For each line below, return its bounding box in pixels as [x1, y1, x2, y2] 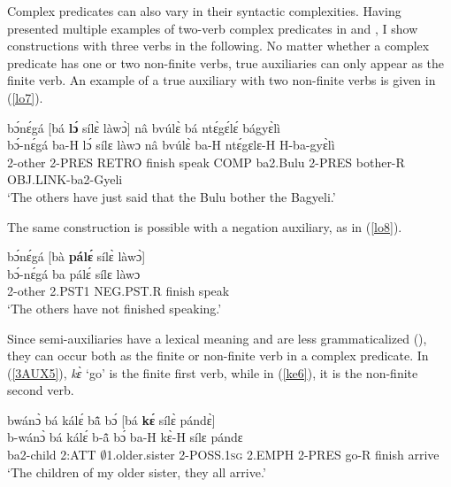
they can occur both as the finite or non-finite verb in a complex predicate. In [7, 346, 429, 365]
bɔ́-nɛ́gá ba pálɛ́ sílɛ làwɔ [7, 264, 141, 282]
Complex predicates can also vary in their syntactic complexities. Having [7, 2, 401, 19]
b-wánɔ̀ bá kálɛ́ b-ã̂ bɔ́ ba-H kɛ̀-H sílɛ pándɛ [7, 428, 243, 446]
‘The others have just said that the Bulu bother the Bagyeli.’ [7, 187, 336, 205]
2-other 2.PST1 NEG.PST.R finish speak [7, 282, 230, 300]
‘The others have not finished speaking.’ [7, 298, 222, 317]
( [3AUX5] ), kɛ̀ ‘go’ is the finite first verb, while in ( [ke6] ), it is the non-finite [7, 363, 418, 382]
